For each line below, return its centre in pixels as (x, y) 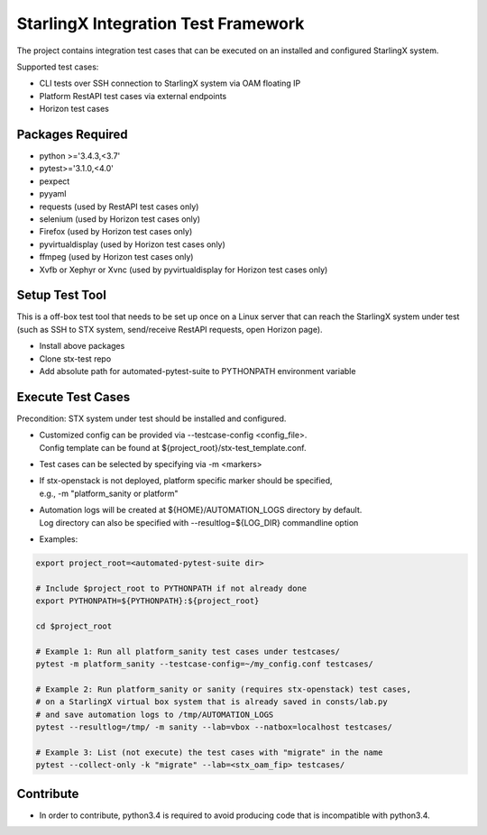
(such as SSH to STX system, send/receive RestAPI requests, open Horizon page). (170, 329)
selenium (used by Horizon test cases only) (120, 219)
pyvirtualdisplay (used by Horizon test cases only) (132, 244)
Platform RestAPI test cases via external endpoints (133, 96)
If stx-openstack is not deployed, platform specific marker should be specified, (186, 481)
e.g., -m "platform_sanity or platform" (109, 493)
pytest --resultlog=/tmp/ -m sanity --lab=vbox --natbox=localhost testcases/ (214, 727)
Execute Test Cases (74, 397)
